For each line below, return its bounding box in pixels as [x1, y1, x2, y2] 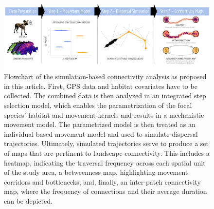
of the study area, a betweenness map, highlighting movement [4, 167, 188, 177]
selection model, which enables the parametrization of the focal [4, 100, 192, 110]
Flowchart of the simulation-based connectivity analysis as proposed [4, 71, 207, 82]
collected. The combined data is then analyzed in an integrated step [4, 90, 206, 101]
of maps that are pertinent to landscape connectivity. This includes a [4, 147, 210, 158]
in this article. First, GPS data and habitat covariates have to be [4, 81, 197, 91]
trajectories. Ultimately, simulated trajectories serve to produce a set [4, 138, 209, 148]
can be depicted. [4, 195, 53, 206]
